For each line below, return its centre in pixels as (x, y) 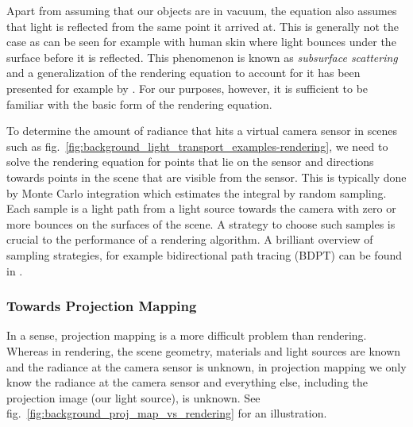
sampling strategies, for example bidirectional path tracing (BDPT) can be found (205, 254)
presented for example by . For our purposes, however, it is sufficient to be (187, 88)
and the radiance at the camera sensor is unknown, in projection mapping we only (206, 366)
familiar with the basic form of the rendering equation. (139, 104)
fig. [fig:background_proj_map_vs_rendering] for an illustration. (167, 413)
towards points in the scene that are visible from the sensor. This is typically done (206, 177)
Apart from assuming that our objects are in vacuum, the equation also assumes (202, 10)
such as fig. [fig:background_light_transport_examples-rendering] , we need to (197, 146)
